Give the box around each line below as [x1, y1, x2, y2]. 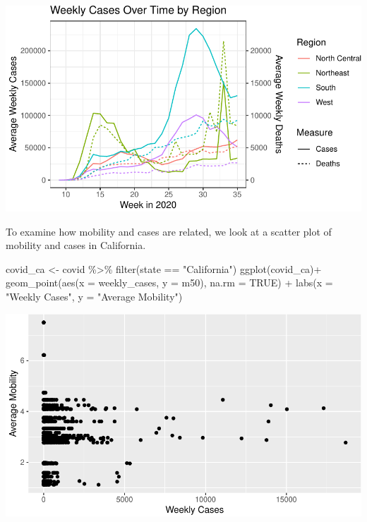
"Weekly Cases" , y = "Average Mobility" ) [6, 289, 183, 303]
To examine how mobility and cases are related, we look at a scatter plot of [6, 224, 332, 238]
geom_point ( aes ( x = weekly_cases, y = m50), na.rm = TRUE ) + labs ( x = [6, 275, 333, 290]
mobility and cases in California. [6, 238, 146, 253]
